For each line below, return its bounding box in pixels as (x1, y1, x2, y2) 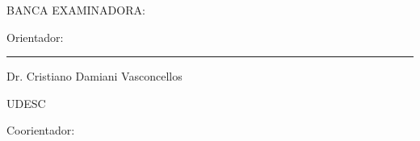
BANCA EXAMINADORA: (6, 2, 145, 18)
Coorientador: (6, 122, 75, 139)
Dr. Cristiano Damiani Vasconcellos (6, 68, 183, 85)
